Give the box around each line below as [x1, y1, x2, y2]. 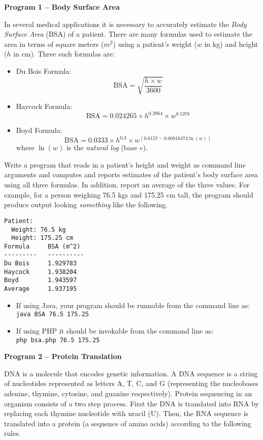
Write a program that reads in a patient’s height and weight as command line [4, 159, 246, 170]
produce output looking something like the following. [4, 199, 168, 210]
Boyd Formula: [16, 125, 62, 135]
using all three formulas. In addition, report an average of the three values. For [4, 179, 250, 190]
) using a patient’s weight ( [113, 38, 197, 49]
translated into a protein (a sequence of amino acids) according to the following [4, 418, 251, 428]
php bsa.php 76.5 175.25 [16, 336, 100, 344]
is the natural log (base [66, 142, 138, 153]
